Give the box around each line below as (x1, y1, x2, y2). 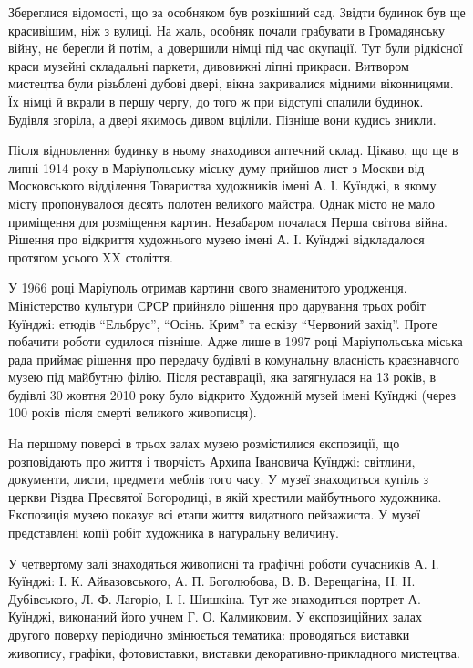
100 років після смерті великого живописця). (8, 403, 257, 422)
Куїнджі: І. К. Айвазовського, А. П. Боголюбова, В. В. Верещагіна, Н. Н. (8, 571, 416, 591)
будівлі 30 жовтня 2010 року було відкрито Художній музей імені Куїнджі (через (8, 385, 457, 404)
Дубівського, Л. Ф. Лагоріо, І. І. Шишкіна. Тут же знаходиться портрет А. (8, 589, 421, 608)
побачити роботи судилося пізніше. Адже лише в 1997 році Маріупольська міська (8, 332, 463, 351)
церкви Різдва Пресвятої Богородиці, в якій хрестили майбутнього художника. (8, 487, 442, 506)
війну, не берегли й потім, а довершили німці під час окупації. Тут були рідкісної (8, 38, 463, 57)
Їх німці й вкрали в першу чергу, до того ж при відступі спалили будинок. (8, 91, 424, 110)
